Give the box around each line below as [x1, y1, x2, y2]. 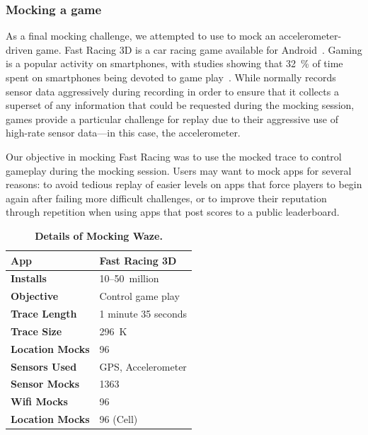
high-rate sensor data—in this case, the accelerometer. [6, 125, 241, 140]
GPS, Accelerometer [99, 359, 187, 373]
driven [6, 42, 33, 57]
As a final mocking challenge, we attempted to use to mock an [6, 28, 276, 43]
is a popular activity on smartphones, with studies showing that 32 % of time [6, 56, 343, 71]
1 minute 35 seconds [99, 306, 188, 321]
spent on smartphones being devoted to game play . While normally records [6, 70, 336, 84]
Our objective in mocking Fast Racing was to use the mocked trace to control [6, 149, 342, 163]
